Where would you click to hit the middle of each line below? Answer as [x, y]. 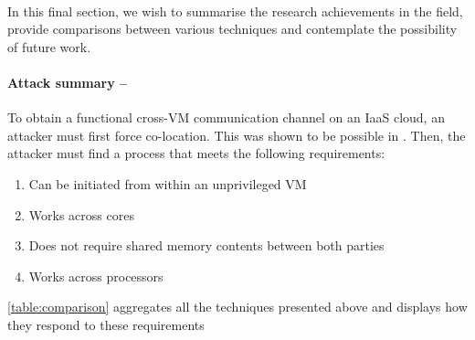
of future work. [49, 46]
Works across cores [81, 214]
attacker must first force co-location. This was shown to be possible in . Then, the [237, 135]
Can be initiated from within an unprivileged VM [168, 183]
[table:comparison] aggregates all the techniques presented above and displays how [237, 307]
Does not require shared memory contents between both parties [206, 245]
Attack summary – [68, 82]
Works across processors [96, 276]
